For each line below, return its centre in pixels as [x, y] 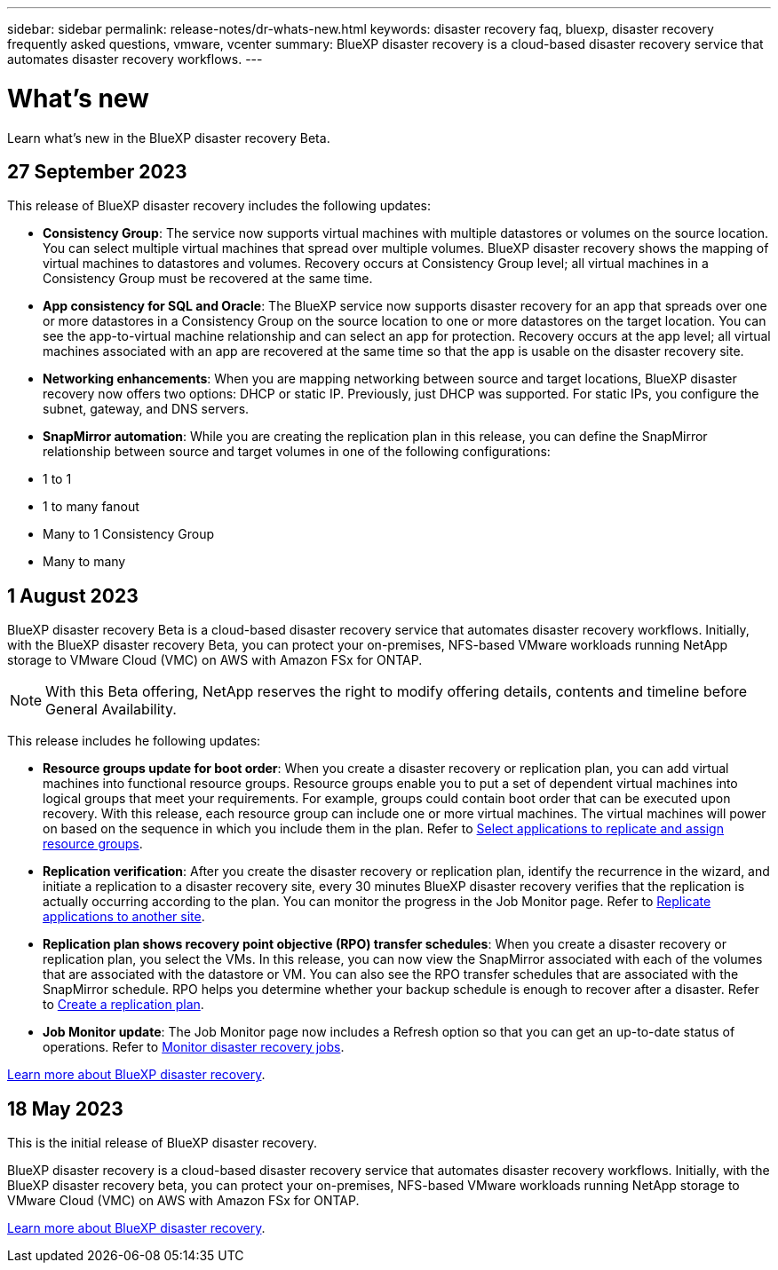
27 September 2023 [97, 171]
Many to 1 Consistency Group [128, 534]
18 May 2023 [65, 1108]
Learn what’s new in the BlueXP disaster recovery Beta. [169, 138]
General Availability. [111, 710]
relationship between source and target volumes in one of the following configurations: [297, 452]
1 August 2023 [73, 596]
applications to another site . [124, 917]
